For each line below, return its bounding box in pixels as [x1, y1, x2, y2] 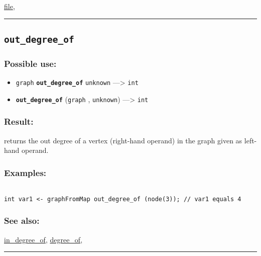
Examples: [4, 166, 47, 179]
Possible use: [4, 57, 57, 69]
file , [4, 1, 15, 11]
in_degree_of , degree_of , [4, 234, 83, 244]
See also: [4, 214, 40, 227]
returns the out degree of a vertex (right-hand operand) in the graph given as [4, 135, 242, 145]
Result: [4, 115, 34, 128]
